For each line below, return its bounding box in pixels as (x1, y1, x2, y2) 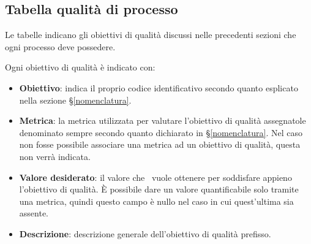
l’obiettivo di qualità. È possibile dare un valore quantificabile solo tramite (19, 183, 299, 196)
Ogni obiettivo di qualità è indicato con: (5, 61, 155, 74)
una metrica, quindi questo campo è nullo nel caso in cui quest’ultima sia (19, 194, 294, 207)
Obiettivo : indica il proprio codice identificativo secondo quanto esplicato (19, 81, 298, 94)
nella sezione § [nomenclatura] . (19, 93, 132, 106)
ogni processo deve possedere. (5, 40, 116, 53)
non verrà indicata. (19, 150, 91, 162)
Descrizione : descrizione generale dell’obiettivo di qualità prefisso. (19, 227, 271, 240)
